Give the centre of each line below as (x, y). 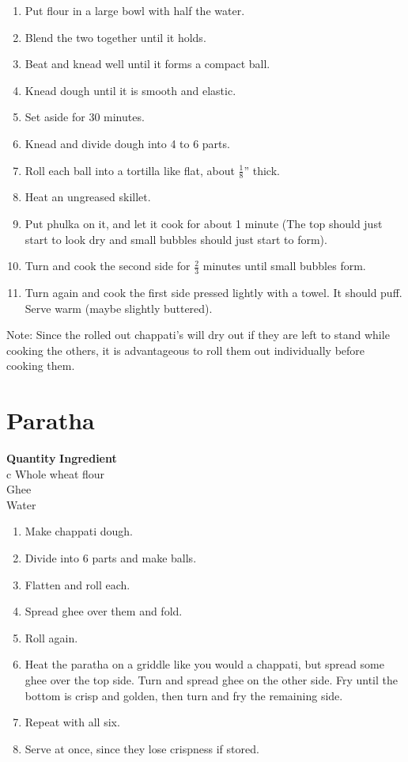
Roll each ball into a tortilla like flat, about (130, 170)
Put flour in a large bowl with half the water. (135, 10)
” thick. (262, 170)
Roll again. (51, 637)
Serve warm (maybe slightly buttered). (119, 308)
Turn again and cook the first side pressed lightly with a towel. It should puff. (213, 292)
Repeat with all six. (72, 722)
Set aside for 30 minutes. (85, 117)
